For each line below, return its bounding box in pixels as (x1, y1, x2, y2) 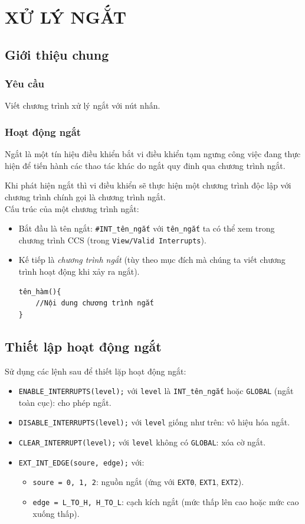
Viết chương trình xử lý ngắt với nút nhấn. (5, 99, 160, 112)
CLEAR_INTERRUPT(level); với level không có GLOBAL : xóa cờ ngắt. (18, 436, 266, 448)
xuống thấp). (32, 507, 80, 519)
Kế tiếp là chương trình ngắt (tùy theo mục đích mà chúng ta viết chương (18, 253, 286, 266)
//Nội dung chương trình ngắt (35, 299, 154, 308)
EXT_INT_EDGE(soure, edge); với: (18, 455, 145, 468)
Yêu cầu (5, 76, 44, 91)
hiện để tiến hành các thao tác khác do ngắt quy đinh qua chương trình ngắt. (5, 159, 286, 171)
